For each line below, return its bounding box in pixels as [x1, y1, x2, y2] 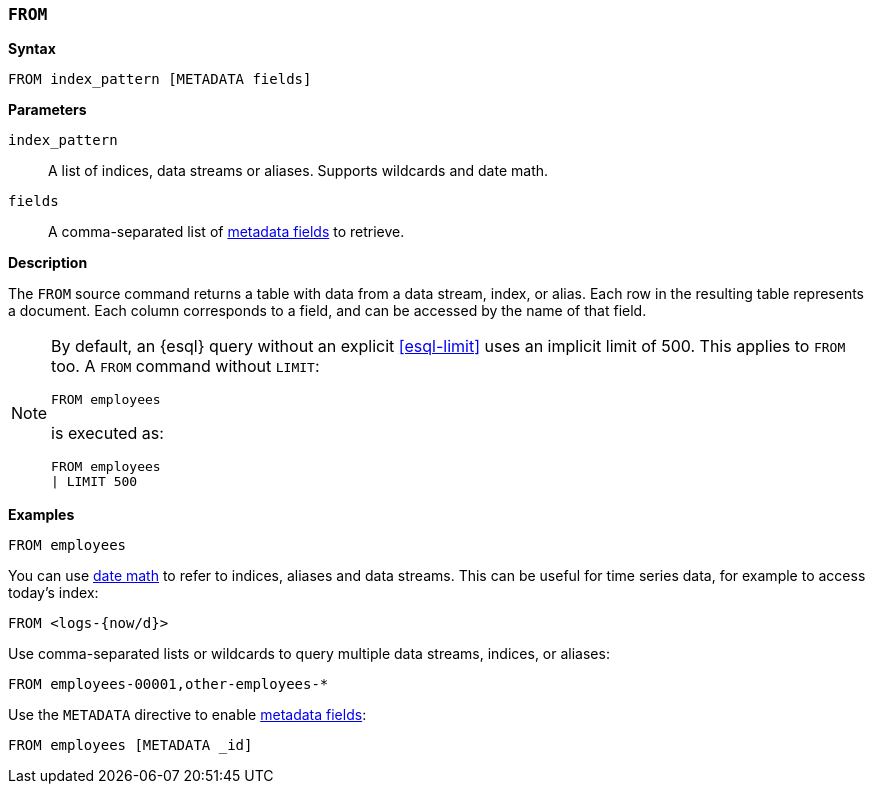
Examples [8, 506, 75, 524]
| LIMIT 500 [51, 474, 138, 490]
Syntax [8, 40, 56, 58]
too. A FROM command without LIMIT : [51, 356, 320, 377]
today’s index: [8, 584, 99, 602]
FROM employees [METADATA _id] [8, 737, 253, 754]
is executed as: [51, 423, 164, 444]
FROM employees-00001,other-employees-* [8, 676, 329, 693]
